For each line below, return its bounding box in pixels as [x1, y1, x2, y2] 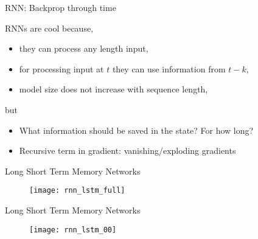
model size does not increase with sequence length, [19, 83, 208, 95]
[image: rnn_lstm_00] [29, 225, 117, 234]
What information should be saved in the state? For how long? [19, 123, 254, 136]
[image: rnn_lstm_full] [29, 186, 125, 195]
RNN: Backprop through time [5, 1, 116, 13]
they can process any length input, [19, 42, 148, 55]
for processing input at [19, 62, 104, 75]
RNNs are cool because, [5, 21, 94, 34]
